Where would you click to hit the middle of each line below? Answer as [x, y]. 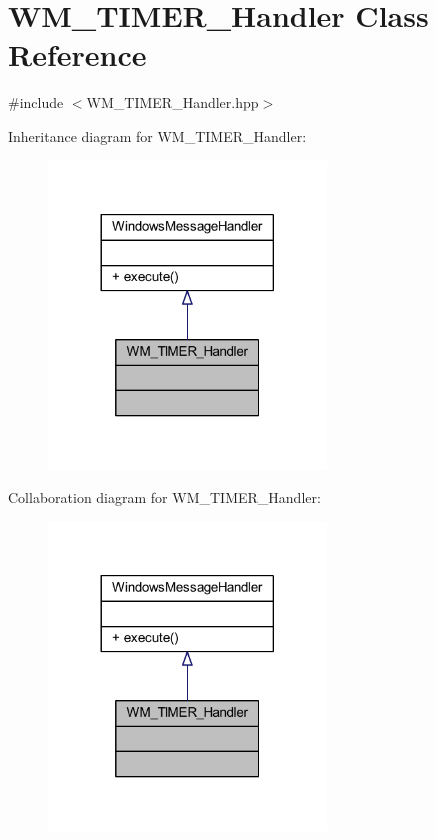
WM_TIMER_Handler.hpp [172, 102]
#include [36, 102]
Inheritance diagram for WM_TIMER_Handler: [157, 135]
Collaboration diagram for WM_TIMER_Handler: [164, 497]
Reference [77, 54]
